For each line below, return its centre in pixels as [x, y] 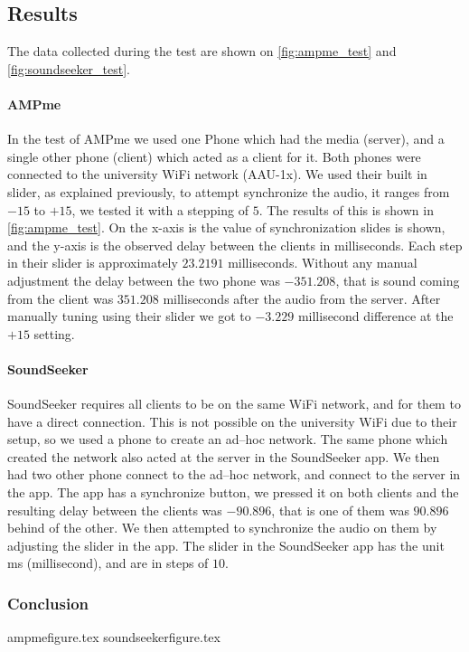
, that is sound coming [398, 280]
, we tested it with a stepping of [160, 209]
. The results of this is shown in [346, 209]
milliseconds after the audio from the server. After [302, 298]
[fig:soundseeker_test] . [69, 68]
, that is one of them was [340, 510]
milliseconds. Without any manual [323, 263]
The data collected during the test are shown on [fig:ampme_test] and [202, 51]
